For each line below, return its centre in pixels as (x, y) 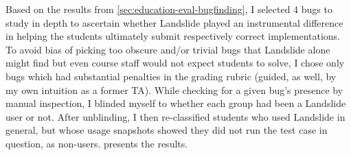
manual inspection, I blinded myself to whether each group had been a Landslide (176, 103)
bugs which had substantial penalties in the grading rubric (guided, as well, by (171, 76)
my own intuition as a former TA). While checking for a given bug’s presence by (174, 90)
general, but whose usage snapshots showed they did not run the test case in (167, 130)
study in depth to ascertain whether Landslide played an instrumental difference (174, 22)
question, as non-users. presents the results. (97, 143)
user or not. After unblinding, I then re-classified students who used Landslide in (175, 116)
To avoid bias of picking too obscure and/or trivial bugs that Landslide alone (168, 49)
